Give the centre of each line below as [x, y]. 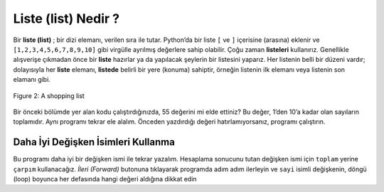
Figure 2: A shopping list [49, 95]
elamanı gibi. [32, 80]
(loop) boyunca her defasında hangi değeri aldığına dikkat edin [105, 178]
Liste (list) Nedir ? [66, 18]
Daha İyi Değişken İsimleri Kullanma [94, 142]
